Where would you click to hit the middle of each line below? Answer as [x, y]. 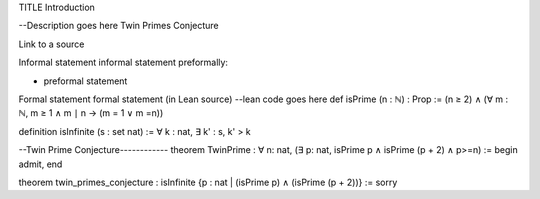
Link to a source [51, 44]
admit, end [40, 164]
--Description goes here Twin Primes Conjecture [118, 26]
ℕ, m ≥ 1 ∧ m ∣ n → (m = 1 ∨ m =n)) [91, 113]
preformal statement [85, 81]
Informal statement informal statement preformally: [123, 62]
